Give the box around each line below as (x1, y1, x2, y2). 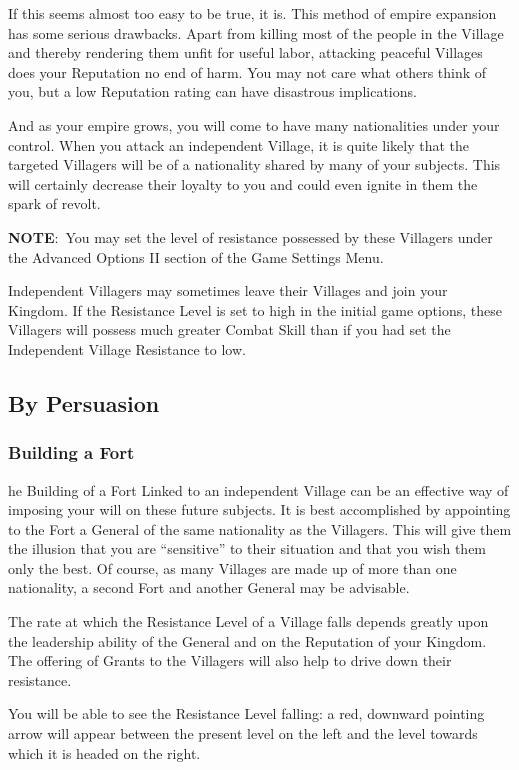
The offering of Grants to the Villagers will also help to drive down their (8, 650, 452, 671)
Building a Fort (8, 440, 135, 465)
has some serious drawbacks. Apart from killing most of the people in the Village (8, 22, 504, 43)
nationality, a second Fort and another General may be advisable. (8, 577, 410, 598)
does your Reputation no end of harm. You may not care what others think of (8, 61, 487, 82)
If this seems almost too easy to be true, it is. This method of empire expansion (8, 3, 497, 23)
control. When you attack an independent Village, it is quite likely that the (8, 134, 469, 155)
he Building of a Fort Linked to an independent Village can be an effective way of (8, 479, 509, 500)
